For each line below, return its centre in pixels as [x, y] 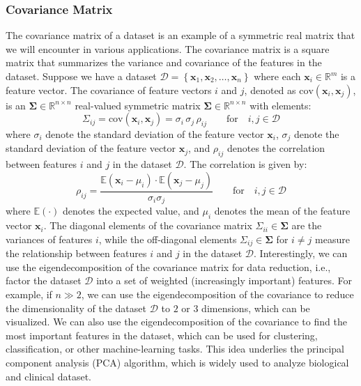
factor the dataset [44, 280]
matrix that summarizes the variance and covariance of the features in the [164, 62]
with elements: [281, 105]
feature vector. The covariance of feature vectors [109, 90]
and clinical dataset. [48, 376]
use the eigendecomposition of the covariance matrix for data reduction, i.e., [168, 267]
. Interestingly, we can [301, 253]
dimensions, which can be [256, 308]
